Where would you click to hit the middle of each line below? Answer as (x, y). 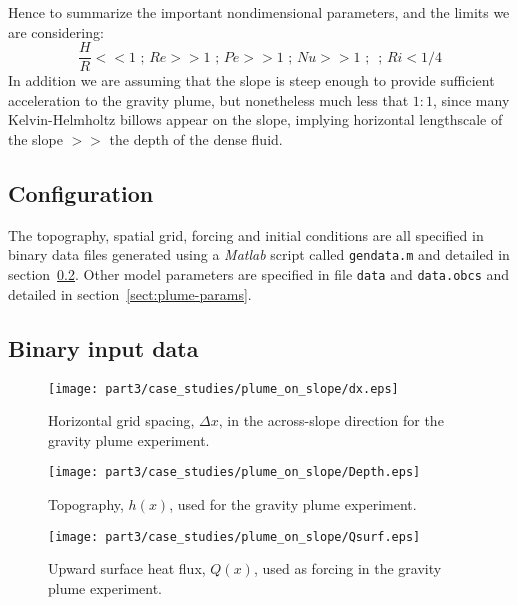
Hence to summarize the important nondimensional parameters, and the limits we (259, 12)
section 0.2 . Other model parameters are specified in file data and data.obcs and (259, 274)
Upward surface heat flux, (127, 568)
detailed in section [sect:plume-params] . (130, 293)
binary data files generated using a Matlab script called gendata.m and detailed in (259, 254)
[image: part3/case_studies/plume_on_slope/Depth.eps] (234, 472)
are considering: (56, 31)
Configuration (81, 193)
